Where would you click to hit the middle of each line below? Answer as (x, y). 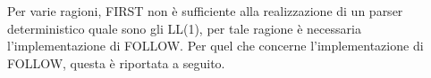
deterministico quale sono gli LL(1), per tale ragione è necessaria (184, 28)
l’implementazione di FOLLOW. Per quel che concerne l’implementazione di (215, 46)
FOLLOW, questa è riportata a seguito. (116, 62)
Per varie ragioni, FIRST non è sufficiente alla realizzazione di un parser (205, 11)
